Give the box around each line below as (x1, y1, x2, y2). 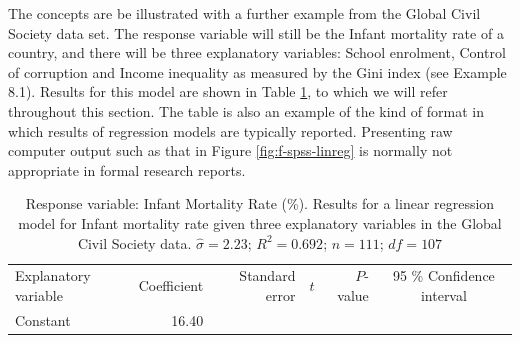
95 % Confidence (392, 265, 495, 286)
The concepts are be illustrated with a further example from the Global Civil (8, 3, 481, 23)
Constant (15, 309, 71, 330)
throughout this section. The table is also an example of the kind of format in (8, 100, 485, 121)
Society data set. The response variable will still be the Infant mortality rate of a (8, 22, 504, 43)
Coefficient (138, 275, 204, 296)
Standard (239, 265, 296, 286)
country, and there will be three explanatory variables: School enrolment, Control (8, 42, 506, 63)
